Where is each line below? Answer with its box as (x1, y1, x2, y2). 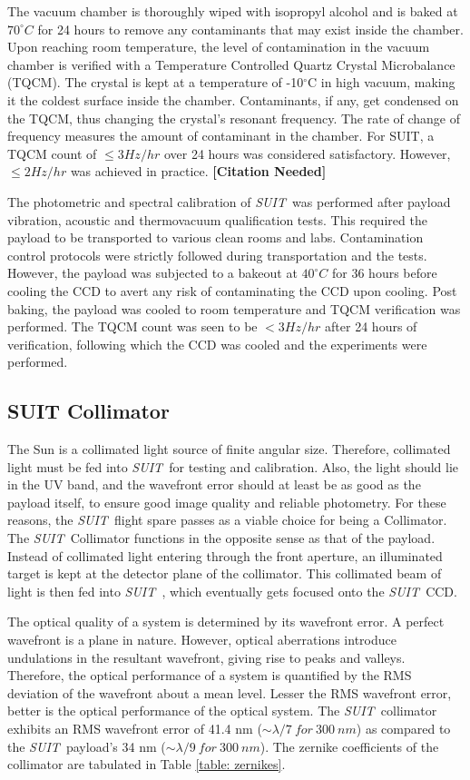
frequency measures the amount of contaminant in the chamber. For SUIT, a (7, 126, 435, 145)
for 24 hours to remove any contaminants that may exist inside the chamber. (37, 19, 464, 38)
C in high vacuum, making (307, 73, 455, 92)
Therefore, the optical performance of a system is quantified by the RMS (7, 666, 412, 685)
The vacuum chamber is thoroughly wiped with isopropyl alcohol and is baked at (7, 2, 458, 20)
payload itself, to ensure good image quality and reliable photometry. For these (7, 492, 446, 511)
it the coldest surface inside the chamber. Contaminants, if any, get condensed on (7, 90, 459, 109)
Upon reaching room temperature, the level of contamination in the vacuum (7, 37, 430, 56)
